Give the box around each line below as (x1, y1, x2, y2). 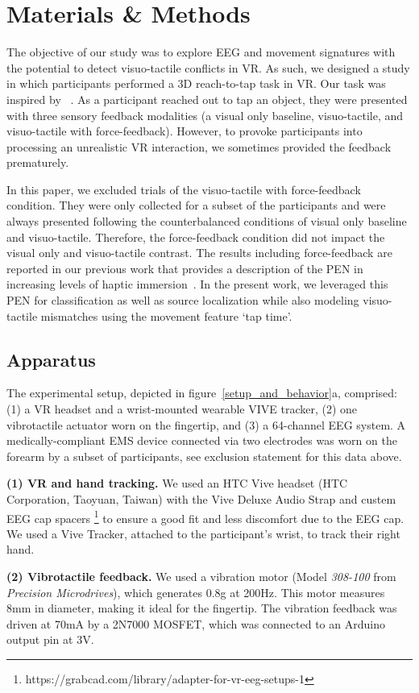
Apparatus (6, 346, 96, 371)
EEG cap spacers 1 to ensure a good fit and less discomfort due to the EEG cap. (6, 507, 404, 526)
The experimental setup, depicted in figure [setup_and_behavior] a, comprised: (6, 384, 398, 401)
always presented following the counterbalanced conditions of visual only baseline (6, 213, 407, 230)
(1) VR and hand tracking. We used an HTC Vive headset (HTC (6, 475, 348, 492)
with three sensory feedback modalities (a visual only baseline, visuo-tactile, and (6, 106, 404, 123)
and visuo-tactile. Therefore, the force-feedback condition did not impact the (6, 228, 385, 245)
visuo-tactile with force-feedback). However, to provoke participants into (6, 122, 363, 139)
